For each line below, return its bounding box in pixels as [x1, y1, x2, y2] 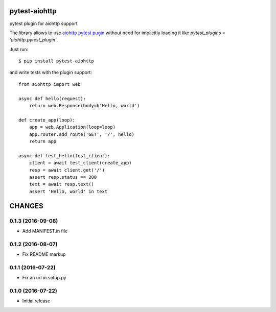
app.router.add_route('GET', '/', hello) [29, 131, 135, 137]
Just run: [9, 46, 29, 52]
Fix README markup [22, 251, 66, 257]
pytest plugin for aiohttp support [9, 20, 78, 27]
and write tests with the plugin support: [9, 69, 92, 76]
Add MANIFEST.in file [22, 228, 68, 234]
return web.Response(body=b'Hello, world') [29, 103, 140, 109]
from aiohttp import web [18, 81, 81, 87]
